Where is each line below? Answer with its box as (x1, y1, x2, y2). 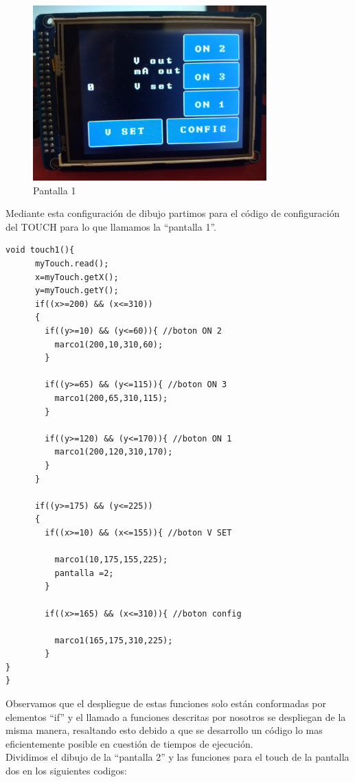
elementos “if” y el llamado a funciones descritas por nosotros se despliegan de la (5, 709, 346, 724)
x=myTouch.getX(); (34, 272, 119, 282)
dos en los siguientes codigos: (5, 763, 127, 778)
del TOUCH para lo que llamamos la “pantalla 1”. (5, 219, 216, 233)
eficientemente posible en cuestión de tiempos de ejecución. (5, 736, 253, 750)
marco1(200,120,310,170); (54, 447, 173, 457)
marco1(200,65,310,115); (54, 393, 168, 404)
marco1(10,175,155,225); (54, 555, 168, 565)
